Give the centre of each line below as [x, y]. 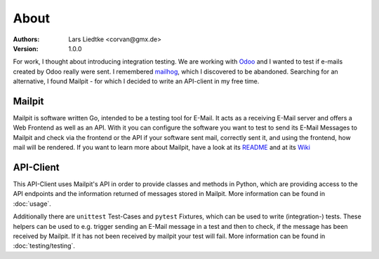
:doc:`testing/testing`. [44, 246]
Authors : [26, 39]
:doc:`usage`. [32, 204]
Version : [26, 48]
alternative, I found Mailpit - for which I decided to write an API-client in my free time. [136, 81]
